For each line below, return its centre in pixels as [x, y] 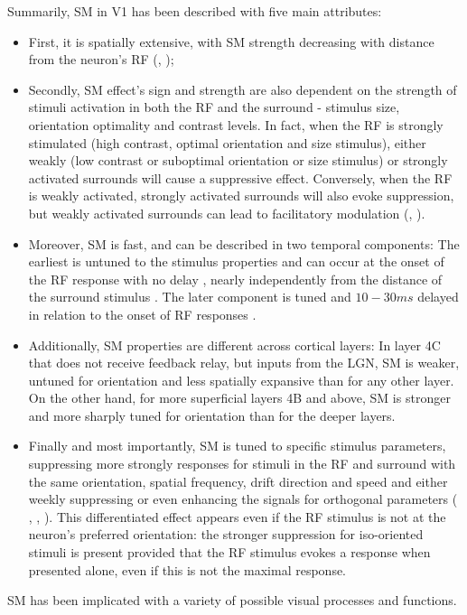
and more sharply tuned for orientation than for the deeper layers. [212, 415]
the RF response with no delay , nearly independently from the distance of [235, 279]
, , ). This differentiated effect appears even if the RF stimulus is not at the [237, 516]
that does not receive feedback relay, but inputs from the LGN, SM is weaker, [244, 363]
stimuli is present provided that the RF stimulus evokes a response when [229, 552]
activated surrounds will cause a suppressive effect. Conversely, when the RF [240, 177]
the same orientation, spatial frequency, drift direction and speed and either [238, 481]
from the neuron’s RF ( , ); [101, 59]
